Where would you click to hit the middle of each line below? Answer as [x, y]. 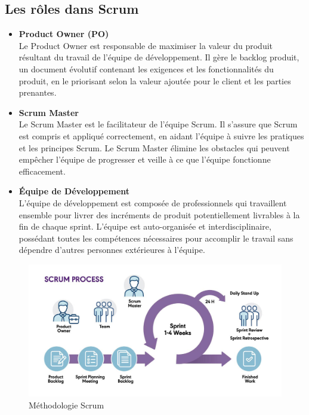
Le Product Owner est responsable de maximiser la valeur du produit [146, 45]
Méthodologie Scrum [67, 405]
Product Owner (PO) [64, 34]
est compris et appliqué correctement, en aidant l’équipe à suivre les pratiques [161, 135]
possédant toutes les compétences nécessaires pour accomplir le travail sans [156, 238]
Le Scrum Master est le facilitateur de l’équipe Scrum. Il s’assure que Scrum [158, 124]
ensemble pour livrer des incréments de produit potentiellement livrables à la [159, 214]
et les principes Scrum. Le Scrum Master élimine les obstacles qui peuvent [154, 147]
